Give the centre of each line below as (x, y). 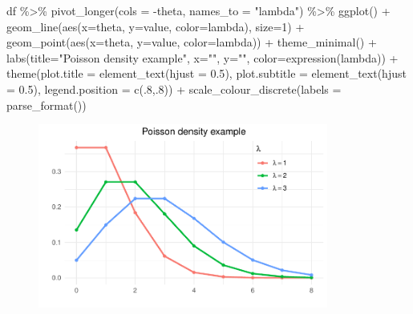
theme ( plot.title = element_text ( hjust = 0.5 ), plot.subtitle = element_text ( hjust (206, 73)
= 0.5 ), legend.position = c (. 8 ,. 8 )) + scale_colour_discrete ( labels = (174, 89)
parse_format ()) (47, 105)
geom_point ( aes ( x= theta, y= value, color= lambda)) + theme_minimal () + (192, 42)
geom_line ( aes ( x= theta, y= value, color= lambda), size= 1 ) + (156, 26)
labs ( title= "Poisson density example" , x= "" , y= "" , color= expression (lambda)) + (202, 57)
